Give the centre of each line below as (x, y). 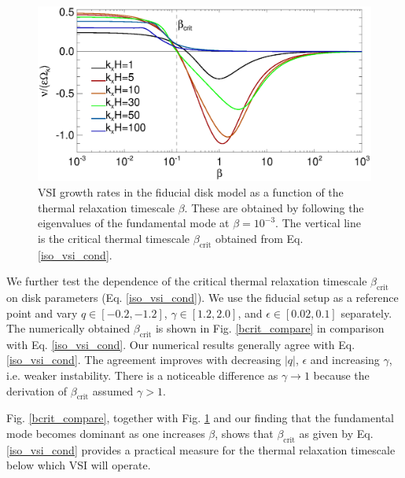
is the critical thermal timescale (114, 238)
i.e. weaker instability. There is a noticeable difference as (142, 375)
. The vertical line (318, 223)
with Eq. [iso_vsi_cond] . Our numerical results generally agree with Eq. (181, 344)
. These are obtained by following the (274, 207)
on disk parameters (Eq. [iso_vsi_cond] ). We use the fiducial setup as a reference (202, 297)
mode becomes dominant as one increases (106, 434)
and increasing (345, 360)
